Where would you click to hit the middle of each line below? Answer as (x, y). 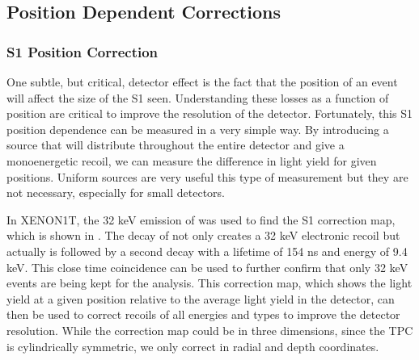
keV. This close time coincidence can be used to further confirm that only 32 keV (207, 267)
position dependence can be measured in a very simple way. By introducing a (198, 129)
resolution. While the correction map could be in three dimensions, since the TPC (210, 330)
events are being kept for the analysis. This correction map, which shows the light (209, 283)
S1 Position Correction (83, 51)
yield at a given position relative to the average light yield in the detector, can (201, 298)
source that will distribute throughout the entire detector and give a (176, 145)
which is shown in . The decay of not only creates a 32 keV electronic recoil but (203, 235)
